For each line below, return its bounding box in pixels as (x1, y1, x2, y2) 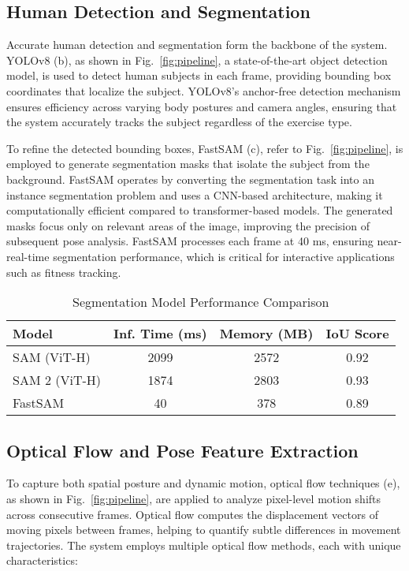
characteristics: (6, 552, 78, 569)
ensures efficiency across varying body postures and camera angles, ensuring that (6, 98, 397, 114)
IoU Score (325, 324, 389, 343)
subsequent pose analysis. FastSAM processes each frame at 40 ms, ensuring (6, 233, 374, 249)
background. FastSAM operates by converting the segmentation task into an (6, 170, 374, 187)
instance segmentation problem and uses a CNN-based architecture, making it (6, 186, 383, 203)
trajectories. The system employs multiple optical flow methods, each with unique (6, 536, 401, 553)
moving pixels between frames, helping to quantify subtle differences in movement (6, 521, 401, 538)
